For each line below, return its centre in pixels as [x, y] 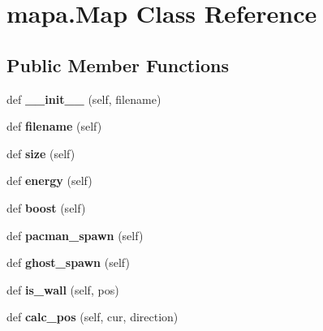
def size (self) [41, 153]
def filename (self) [54, 126]
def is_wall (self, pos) [63, 289]
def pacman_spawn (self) [75, 235]
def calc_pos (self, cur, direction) [93, 317]
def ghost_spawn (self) [68, 262]
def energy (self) [50, 181]
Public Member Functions [118, 64]
